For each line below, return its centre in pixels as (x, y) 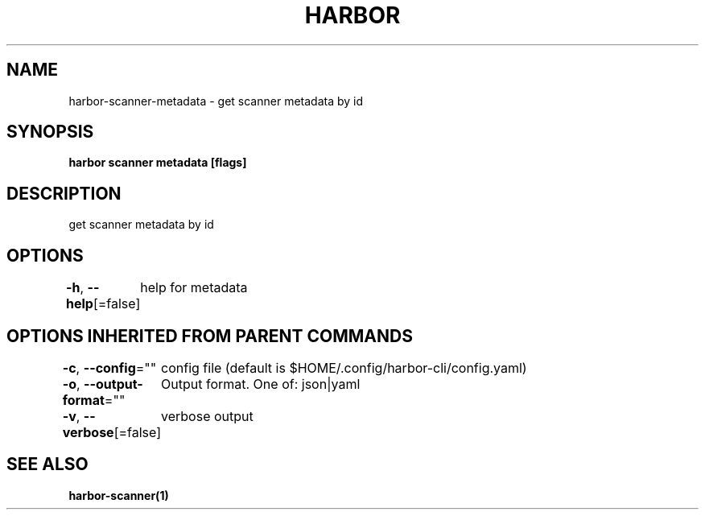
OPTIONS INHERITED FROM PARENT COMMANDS (210, 336)
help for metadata (194, 288)
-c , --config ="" (109, 367)
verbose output (207, 416)
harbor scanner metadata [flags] (158, 163)
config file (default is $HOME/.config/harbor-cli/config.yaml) (344, 367)
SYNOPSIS (50, 132)
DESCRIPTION (64, 193)
